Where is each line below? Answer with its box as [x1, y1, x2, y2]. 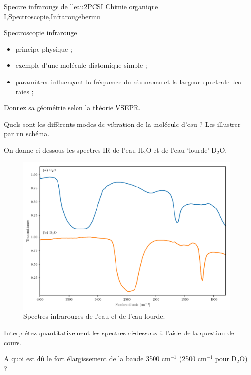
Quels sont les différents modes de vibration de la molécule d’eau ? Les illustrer [4, 119, 241, 129]
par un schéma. [4, 128, 50, 139]
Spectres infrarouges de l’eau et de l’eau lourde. [23, 311, 165, 321]
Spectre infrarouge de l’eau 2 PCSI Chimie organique [4, 1, 158, 11]
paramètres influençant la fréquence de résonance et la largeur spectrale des [15, 76, 241, 86]
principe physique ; [15, 43, 72, 54]
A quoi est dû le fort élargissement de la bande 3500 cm [4, 354, 171, 364]
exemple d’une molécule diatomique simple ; [15, 60, 147, 70]
